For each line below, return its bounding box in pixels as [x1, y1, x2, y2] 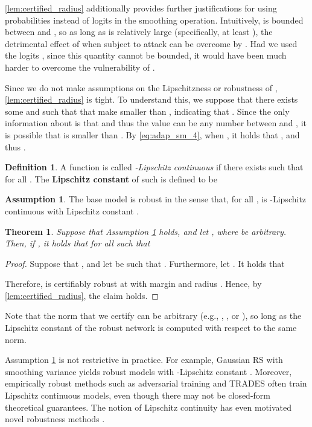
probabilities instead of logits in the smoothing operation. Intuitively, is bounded [5, 13, 304, 26]
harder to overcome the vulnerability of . [5, 60, 155, 73]
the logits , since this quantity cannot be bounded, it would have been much [5, 49, 287, 62]
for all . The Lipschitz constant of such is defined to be [5, 172, 217, 185]
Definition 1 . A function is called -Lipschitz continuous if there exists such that [5, 161, 304, 173]
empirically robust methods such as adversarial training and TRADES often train [5, 377, 307, 390]
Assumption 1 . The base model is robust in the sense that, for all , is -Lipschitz [5, 193, 307, 205]
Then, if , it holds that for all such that [5, 237, 150, 249]
